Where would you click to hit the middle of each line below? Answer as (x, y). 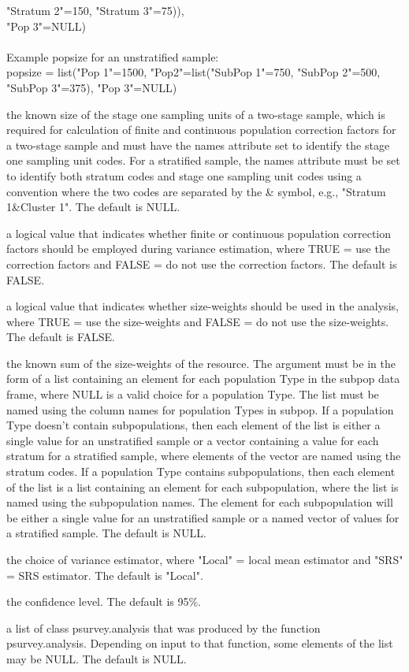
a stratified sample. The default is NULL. (106, 533)
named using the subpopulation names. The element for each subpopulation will (200, 502)
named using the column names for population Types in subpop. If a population (200, 409)
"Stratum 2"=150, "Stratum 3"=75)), (95, 10)
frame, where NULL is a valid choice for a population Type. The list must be (193, 394)
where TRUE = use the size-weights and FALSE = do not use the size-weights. (198, 321)
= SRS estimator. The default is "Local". (105, 575)
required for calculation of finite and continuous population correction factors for (201, 130)
